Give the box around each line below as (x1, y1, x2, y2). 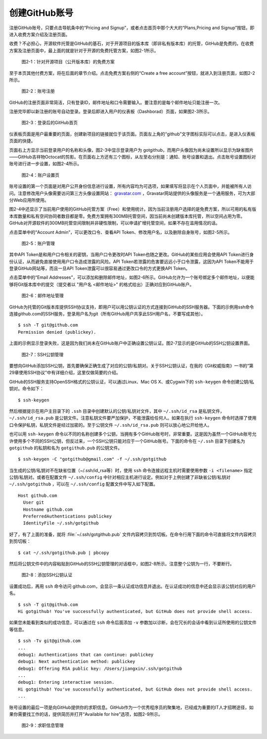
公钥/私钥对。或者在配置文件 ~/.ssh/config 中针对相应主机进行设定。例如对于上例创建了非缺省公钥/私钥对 (9, 475, 231, 480)
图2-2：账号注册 (21, 88, 55, 94)
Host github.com (18, 492, 57, 498)
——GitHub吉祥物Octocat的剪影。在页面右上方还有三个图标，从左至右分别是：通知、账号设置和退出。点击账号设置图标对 (9, 154, 256, 160)
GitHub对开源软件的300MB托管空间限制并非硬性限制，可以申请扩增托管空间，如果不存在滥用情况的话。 (9, 220, 220, 226)
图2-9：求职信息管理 (21, 722, 64, 729)
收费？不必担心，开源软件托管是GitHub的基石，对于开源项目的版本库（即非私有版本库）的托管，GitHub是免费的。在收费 (9, 41, 254, 46)
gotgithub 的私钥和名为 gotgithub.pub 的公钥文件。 (9, 445, 123, 451)
